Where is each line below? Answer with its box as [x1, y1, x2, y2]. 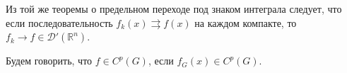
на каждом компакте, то [194, 15, 297, 30]
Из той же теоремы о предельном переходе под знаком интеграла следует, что [6, 1, 342, 16]
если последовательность [6, 15, 113, 30]
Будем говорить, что [6, 53, 93, 68]
